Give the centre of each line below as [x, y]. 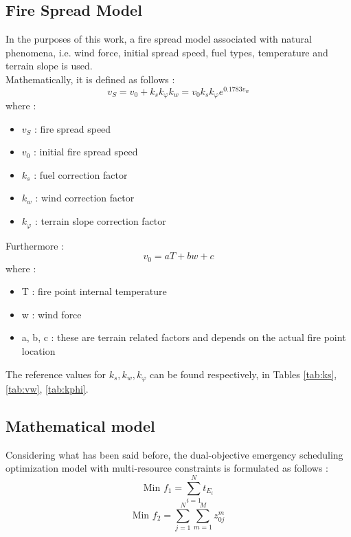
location [38, 350]
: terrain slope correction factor [100, 221]
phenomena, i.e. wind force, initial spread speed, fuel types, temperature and [167, 52]
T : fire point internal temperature [94, 291]
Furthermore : [35, 245]
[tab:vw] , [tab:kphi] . [47, 388]
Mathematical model [80, 425]
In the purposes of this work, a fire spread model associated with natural [159, 39]
